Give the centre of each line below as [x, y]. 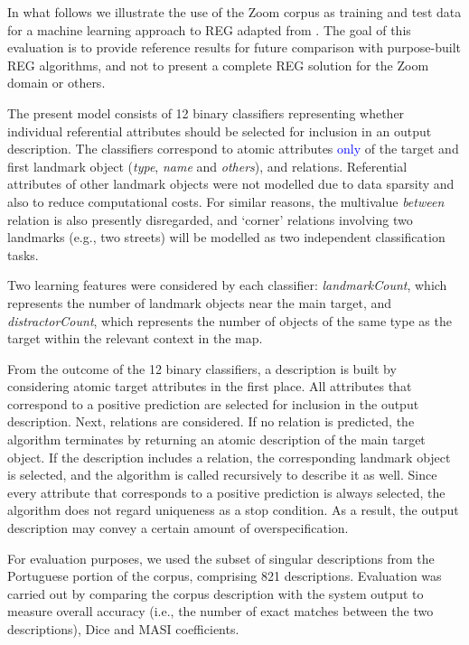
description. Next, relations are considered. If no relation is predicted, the [211, 421]
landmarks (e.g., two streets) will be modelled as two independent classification [226, 237]
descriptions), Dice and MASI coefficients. [123, 629]
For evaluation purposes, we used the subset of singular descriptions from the [221, 558]
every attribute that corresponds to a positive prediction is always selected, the [226, 492]
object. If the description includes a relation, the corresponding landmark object [229, 457]
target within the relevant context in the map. [135, 338]
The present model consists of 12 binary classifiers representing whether [206, 112]
